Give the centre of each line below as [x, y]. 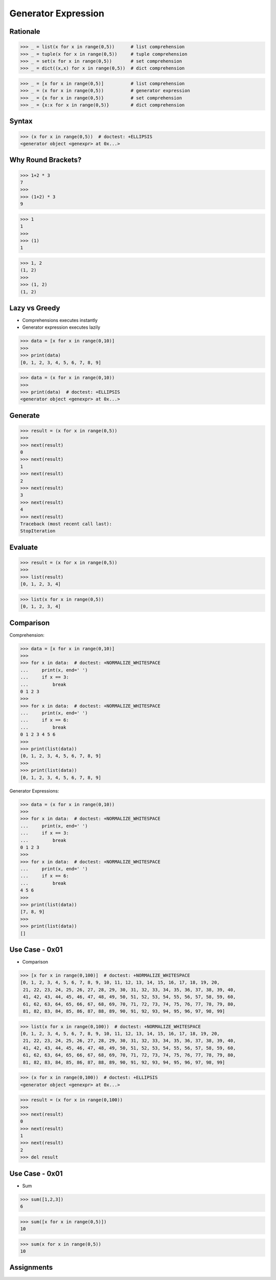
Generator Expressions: [34, 791]
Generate [25, 415]
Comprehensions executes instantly [60, 320]
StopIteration [38, 531]
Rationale [25, 31]
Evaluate [24, 547]
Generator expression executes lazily [61, 327]
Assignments [31, 1267]
